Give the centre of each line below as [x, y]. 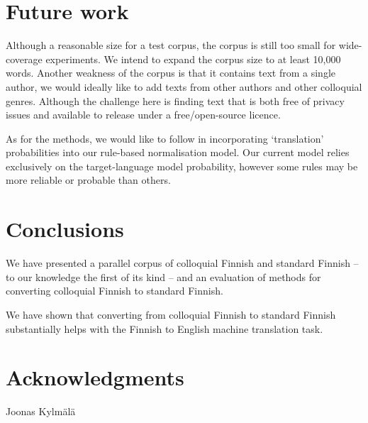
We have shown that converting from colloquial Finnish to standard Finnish [171, 314]
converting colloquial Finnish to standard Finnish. [115, 291]
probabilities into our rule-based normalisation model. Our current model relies [178, 152]
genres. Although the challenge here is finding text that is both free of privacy [175, 100]
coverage [24, 59]
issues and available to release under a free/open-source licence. [143, 115]
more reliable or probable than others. [88, 180]
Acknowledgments [95, 377]
